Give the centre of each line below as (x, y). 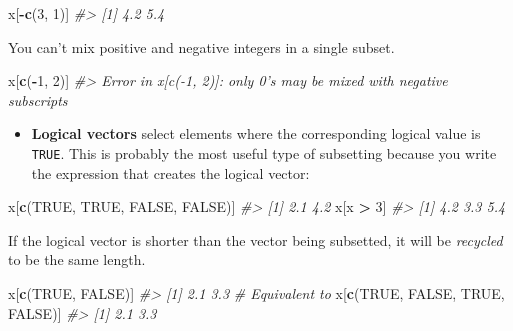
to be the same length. (77, 259)
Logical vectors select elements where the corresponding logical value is (256, 133)
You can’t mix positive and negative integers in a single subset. (201, 46)
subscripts (38, 99)
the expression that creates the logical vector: (170, 172)
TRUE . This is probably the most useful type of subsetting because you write (264, 152)
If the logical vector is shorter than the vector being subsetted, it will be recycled (255, 239)
